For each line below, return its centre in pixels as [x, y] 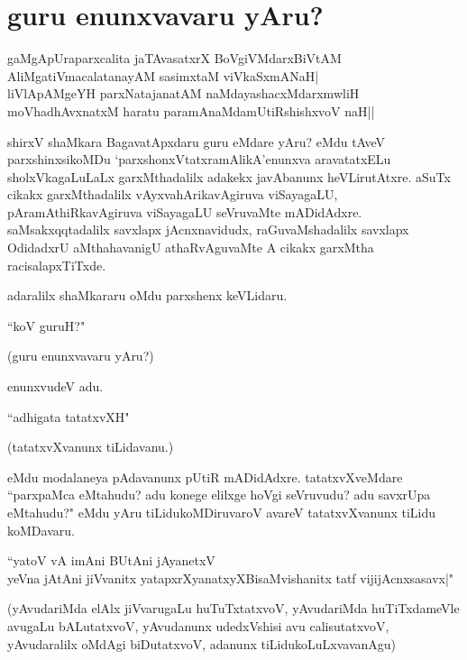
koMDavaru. [41, 530]
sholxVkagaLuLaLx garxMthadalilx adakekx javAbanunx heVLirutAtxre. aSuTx [229, 176]
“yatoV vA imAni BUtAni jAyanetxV [111, 560]
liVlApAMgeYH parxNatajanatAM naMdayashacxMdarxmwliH [183, 93]
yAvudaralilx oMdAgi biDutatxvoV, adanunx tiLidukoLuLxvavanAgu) [202, 643]
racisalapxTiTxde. [57, 265]
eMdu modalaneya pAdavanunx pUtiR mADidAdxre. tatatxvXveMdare [205, 477]
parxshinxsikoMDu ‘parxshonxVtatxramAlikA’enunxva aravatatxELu [199, 159]
